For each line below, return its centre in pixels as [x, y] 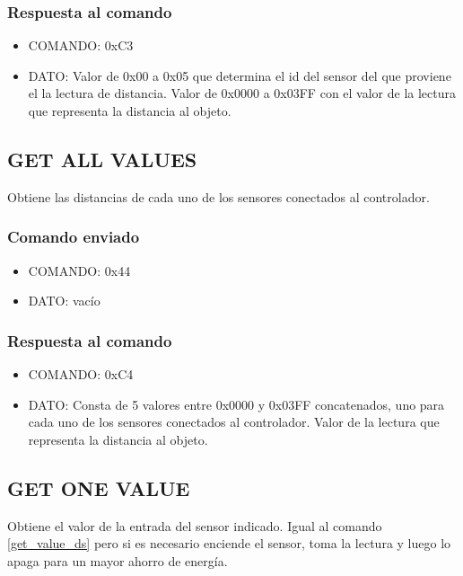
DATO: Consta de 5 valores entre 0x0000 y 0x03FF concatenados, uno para [236, 404]
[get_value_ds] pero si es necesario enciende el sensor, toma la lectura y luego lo [229, 543]
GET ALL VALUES [102, 159]
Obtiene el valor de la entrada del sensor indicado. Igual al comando [195, 525]
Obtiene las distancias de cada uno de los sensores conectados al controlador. [218, 196]
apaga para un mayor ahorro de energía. [118, 560]
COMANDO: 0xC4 [81, 374]
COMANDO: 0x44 [79, 270]
